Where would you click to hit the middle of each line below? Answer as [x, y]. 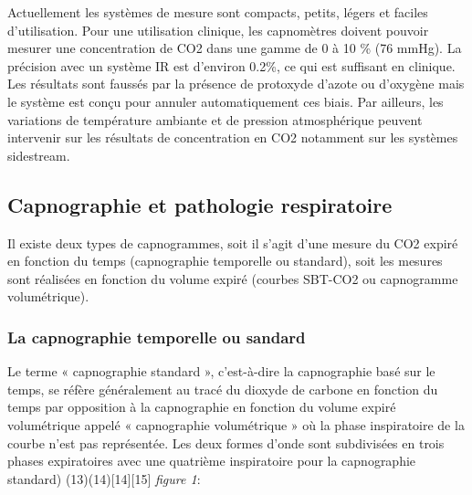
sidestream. [39, 155]
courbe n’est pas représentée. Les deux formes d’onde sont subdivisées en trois [226, 442]
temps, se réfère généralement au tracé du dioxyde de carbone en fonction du [223, 389]
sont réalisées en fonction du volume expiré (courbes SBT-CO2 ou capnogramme [233, 278]
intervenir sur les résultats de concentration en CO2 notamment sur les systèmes [233, 137]
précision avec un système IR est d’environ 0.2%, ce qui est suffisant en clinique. [231, 65]
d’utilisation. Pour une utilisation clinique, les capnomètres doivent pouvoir [218, 30]
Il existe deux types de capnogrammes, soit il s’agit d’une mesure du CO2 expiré [233, 242]
